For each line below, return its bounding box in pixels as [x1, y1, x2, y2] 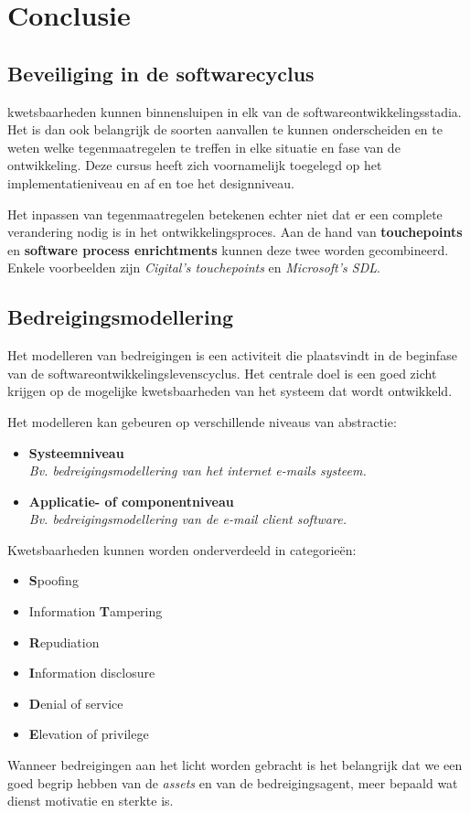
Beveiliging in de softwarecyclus [7, 59, 315, 87]
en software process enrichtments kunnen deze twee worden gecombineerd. [7, 240, 449, 259]
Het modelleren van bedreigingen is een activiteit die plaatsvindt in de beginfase [7, 346, 457, 365]
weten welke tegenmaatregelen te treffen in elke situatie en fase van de [7, 137, 401, 156]
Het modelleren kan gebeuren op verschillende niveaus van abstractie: [7, 412, 397, 431]
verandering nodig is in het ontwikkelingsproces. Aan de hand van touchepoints [7, 222, 463, 241]
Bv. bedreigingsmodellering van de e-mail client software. [28, 509, 347, 529]
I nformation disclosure [28, 663, 155, 682]
